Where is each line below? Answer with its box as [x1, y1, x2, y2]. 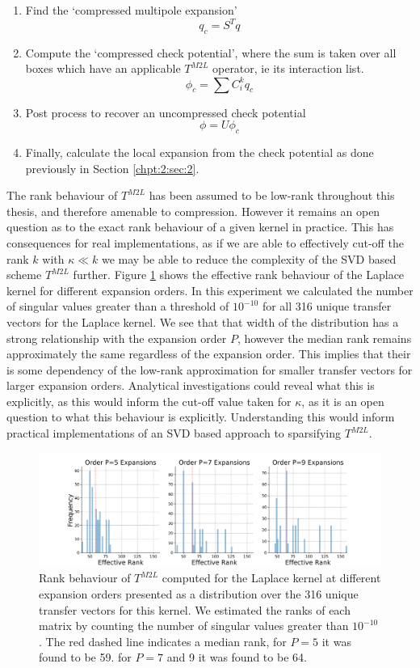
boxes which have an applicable [25, 60, 181, 77]
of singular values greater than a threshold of [6, 298, 229, 315]
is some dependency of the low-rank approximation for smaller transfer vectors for [6, 361, 413, 378]
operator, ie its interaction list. [212, 60, 364, 77]
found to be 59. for [39, 649, 132, 666]
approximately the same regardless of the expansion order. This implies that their [6, 345, 411, 362]
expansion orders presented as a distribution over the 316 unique [39, 586, 359, 602]
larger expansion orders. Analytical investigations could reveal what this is [6, 377, 375, 394]
